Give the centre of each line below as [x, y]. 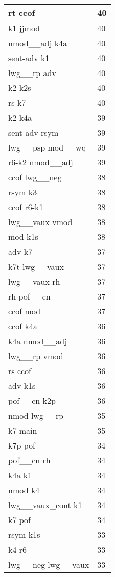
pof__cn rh [29, 460]
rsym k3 [23, 192]
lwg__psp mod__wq [47, 147]
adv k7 [20, 252]
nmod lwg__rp [36, 415]
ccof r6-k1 [26, 207]
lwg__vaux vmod [40, 222]
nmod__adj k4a [38, 43]
